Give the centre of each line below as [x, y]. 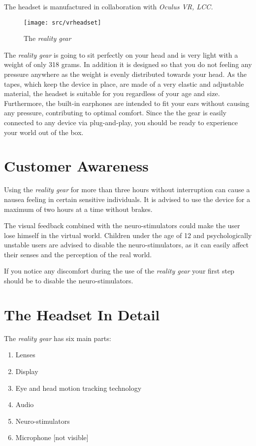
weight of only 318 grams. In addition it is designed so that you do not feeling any [128, 64]
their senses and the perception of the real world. [78, 254]
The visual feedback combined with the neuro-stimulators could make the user [122, 225]
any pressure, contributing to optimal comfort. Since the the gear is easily [115, 113]
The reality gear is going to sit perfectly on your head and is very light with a [121, 54]
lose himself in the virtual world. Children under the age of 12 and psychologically [128, 235]
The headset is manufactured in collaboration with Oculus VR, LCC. [109, 6]
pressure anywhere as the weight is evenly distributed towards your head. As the [126, 74]
